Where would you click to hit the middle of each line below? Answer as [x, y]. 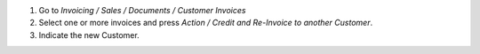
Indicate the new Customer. [89, 35]
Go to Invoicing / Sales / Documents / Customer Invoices [142, 10]
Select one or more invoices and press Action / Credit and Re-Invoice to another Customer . [206, 23]
